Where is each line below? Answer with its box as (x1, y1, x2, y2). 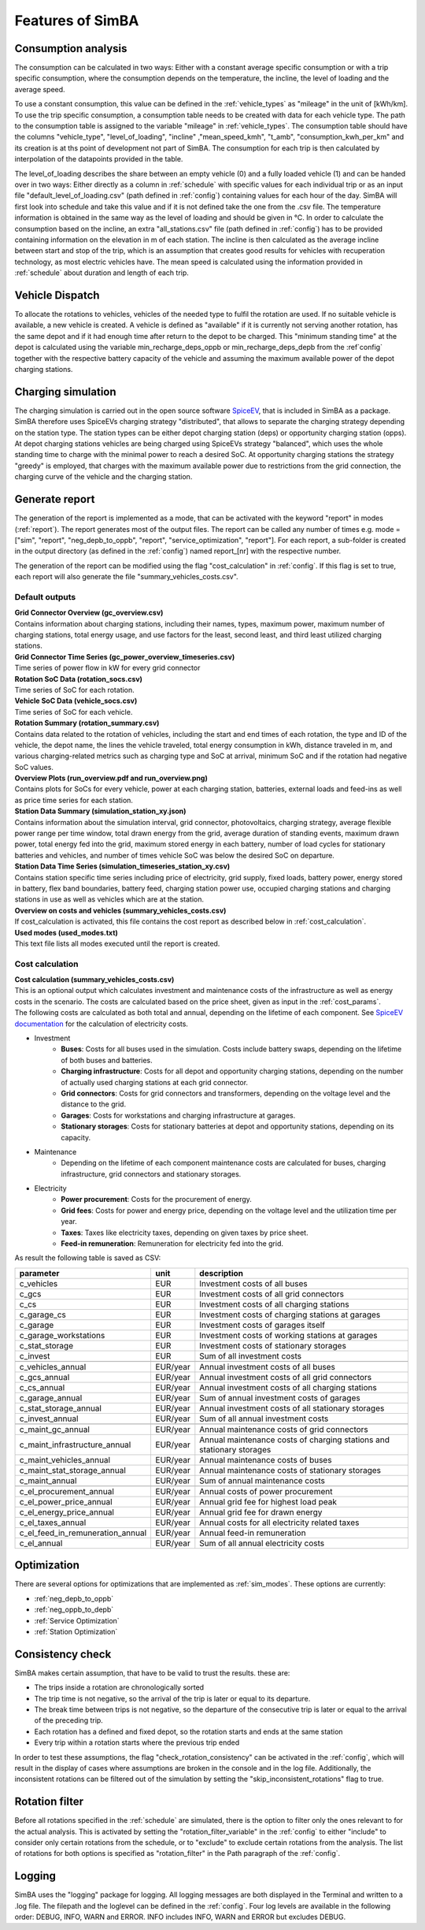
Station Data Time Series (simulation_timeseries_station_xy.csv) (14, 861, 231, 871)
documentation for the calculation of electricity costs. (14, 1019, 189, 1028)
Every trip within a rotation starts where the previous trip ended (34, 1738, 240, 1747)
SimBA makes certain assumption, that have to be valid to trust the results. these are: (14, 1668, 290, 1678)
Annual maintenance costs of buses (199, 1454, 332, 1465)
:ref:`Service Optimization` (34, 1616, 120, 1625)
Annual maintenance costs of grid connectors (199, 1423, 369, 1434)
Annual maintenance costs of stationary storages (199, 1464, 382, 1475)
